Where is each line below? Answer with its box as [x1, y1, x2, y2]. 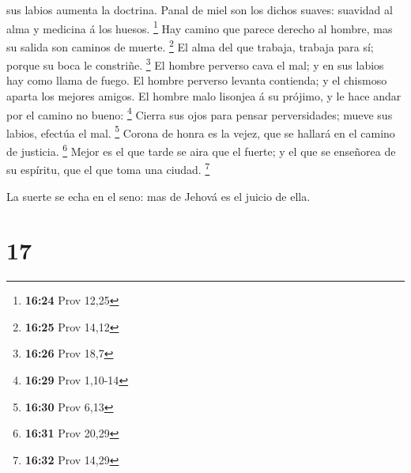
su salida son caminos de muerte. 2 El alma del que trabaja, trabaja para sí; [6, 36, 374, 55]
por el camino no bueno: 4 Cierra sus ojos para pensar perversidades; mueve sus [6, 104, 393, 123]
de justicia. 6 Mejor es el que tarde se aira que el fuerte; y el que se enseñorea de [6, 141, 396, 159]
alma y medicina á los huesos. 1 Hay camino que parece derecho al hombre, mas [6, 17, 393, 36]
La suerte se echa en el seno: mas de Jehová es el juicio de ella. [6, 187, 311, 204]
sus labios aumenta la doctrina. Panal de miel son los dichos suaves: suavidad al [6, 2, 393, 17]
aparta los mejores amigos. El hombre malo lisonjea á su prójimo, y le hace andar [6, 87, 402, 104]
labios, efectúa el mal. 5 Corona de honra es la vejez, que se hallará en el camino [6, 122, 395, 141]
